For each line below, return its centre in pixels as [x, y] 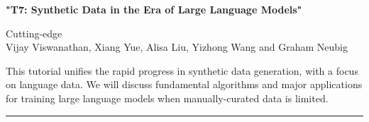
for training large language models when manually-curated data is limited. [167, 98]
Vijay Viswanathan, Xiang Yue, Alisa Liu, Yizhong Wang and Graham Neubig [177, 47]
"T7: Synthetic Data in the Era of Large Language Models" [154, 9]
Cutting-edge [34, 33]
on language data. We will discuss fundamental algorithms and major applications [184, 84]
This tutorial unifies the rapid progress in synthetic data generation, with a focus [182, 70]
